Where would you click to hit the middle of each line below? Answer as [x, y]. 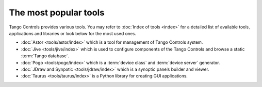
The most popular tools [57, 12]
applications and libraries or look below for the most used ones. [73, 33]
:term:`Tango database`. [45, 56]
